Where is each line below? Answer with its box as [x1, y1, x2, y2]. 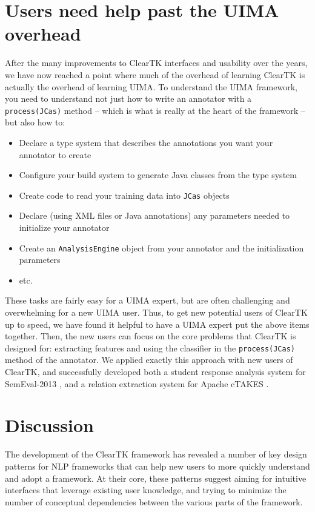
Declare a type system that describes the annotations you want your [19, 136, 273, 148]
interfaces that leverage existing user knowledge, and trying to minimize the [5, 484, 287, 496]
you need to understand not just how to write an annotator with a [5, 92, 252, 105]
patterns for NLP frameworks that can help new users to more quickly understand [5, 459, 310, 472]
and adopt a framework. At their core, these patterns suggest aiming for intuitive [5, 471, 307, 484]
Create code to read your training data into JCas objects [19, 188, 230, 201]
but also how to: [5, 116, 65, 128]
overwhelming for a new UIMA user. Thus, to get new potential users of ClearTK [5, 306, 308, 318]
